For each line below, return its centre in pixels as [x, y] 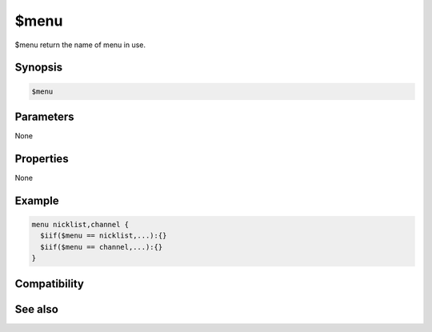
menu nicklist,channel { [80, 224]
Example [37, 200]
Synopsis [39, 68]
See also [37, 309]
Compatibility [49, 284]
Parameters [44, 116]
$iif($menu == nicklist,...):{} [104, 236]
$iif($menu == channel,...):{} [102, 247]
